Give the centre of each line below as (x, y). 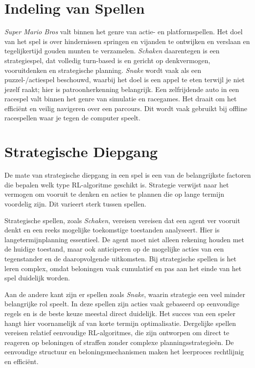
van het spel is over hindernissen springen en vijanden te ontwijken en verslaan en (127, 41)
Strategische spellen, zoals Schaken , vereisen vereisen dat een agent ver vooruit (122, 220)
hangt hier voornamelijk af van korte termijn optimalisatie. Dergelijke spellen (120, 323)
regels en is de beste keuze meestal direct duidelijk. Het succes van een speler (120, 313)
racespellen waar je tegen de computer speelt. (72, 118)
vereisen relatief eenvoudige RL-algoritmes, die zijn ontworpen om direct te (117, 333)
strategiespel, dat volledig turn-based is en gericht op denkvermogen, (107, 60)
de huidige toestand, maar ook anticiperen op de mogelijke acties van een (114, 249)
